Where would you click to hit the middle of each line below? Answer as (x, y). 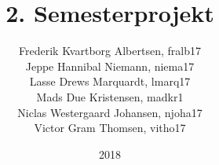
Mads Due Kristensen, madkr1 (110, 96)
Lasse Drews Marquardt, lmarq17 (110, 81)
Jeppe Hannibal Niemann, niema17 (110, 66)
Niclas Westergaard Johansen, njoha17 (110, 112)
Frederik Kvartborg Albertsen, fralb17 (110, 51)
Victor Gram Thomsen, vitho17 (110, 128)
